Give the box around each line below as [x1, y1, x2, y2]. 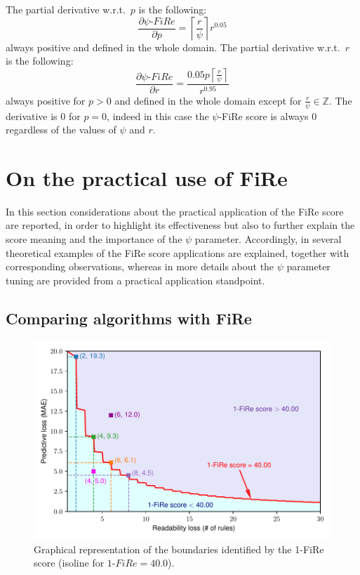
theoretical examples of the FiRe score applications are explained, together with [6, 245, 349, 260]
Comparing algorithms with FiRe [6, 307, 252, 329]
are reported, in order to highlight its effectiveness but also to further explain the [6, 218, 355, 232]
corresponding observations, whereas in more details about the [6, 259, 274, 274]
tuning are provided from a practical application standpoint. [6, 272, 265, 287]
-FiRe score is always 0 [218, 108, 317, 123]
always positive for [6, 93, 86, 107]
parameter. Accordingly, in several [194, 232, 342, 246]
